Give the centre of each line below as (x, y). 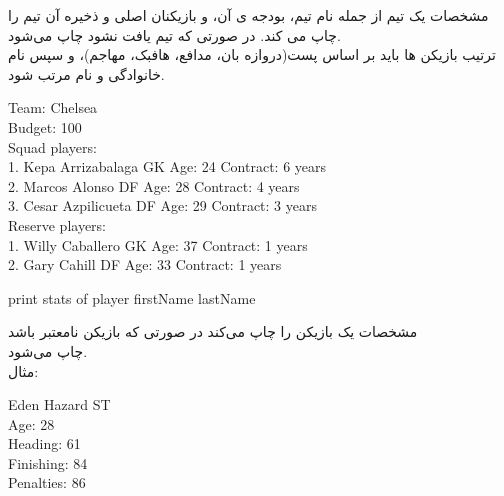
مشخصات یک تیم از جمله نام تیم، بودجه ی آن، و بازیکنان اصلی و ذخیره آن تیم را (248, 15)
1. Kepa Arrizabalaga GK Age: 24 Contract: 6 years (167, 166)
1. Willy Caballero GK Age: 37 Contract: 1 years (158, 244)
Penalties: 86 (47, 482)
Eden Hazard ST (59, 404)
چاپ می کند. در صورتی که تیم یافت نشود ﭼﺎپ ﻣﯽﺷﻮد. (174, 34)
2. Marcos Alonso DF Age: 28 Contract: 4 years (154, 185)
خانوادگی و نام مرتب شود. (86, 73)
